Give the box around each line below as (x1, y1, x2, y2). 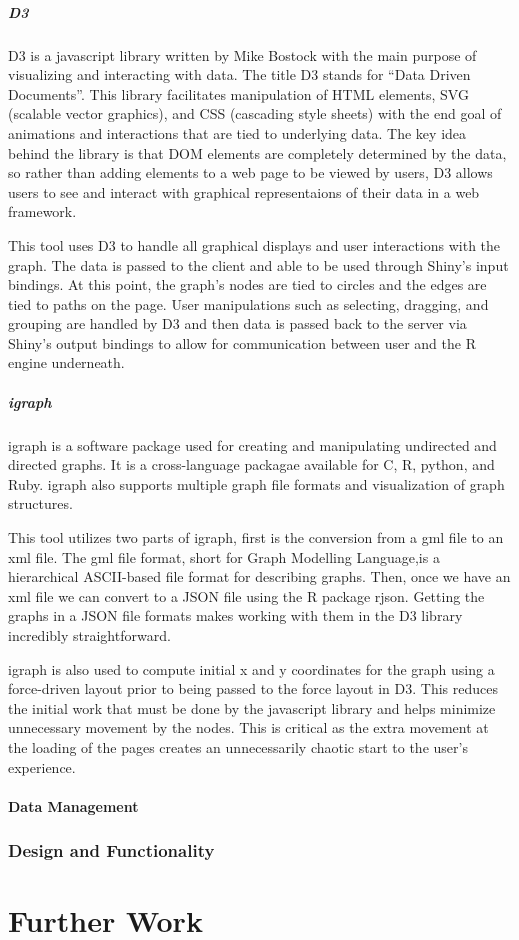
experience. (8, 756, 76, 777)
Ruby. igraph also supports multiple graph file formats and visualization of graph (8, 473, 505, 494)
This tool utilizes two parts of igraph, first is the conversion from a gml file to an (8, 527, 504, 547)
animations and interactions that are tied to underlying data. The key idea (8, 122, 467, 143)
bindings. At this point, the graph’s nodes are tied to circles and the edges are (8, 274, 487, 295)
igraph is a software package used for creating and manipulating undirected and (8, 434, 497, 455)
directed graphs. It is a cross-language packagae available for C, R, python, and (8, 454, 495, 475)
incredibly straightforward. (8, 624, 171, 645)
